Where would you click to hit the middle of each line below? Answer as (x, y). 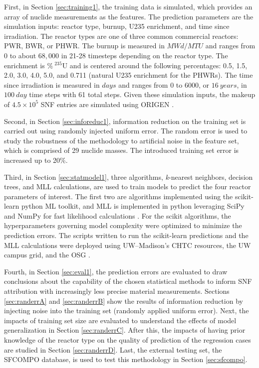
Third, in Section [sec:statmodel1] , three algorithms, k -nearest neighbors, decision (129, 177)
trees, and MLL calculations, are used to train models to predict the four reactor (128, 186)
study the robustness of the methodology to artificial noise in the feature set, (122, 140)
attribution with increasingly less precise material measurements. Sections (117, 291)
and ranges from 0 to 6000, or (164, 84)
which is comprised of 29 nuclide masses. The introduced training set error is (122, 150)
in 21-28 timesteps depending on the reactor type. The (144, 55)
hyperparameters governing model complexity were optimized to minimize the (123, 225)
